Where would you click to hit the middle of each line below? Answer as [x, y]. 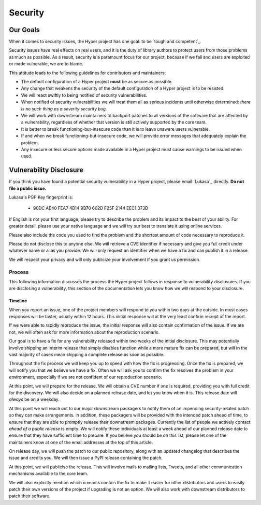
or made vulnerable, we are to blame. [46, 64]
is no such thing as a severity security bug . [64, 108]
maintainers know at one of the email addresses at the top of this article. [81, 442]
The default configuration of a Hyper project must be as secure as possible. [97, 82]
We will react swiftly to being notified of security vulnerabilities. [84, 95]
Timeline [18, 301]
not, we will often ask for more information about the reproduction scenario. [84, 332]
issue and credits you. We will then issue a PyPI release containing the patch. [86, 458]
